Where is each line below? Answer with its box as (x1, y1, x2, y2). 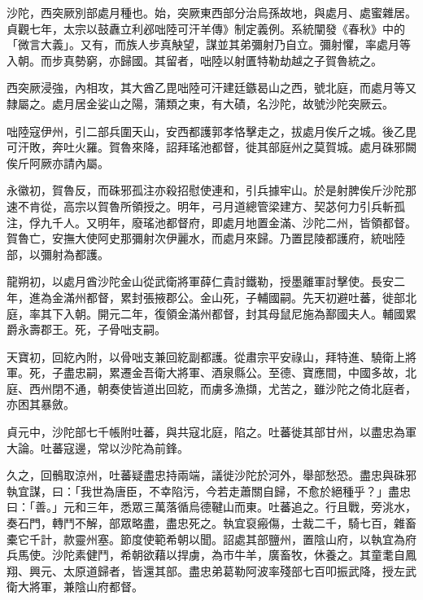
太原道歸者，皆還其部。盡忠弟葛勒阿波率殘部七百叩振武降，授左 (63, 562, 405, 579)
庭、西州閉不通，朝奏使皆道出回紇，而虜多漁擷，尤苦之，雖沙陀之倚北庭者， (7, 379, 416, 396)
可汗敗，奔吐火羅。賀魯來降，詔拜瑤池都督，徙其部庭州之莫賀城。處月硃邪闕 (7, 138, 416, 155)
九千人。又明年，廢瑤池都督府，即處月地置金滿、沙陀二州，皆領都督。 (40, 213, 416, 230)
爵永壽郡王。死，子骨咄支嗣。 (7, 321, 166, 338)
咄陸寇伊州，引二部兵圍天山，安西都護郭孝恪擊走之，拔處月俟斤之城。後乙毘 (7, 122, 416, 139)
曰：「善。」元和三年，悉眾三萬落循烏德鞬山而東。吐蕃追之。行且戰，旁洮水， (7, 498, 416, 515)
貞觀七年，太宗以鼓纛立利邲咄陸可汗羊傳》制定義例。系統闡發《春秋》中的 (7, 20, 405, 37)
